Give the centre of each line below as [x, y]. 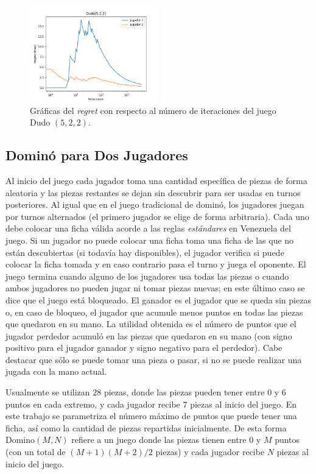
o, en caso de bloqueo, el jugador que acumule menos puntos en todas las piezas [154, 312]
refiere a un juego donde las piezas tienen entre [159, 440]
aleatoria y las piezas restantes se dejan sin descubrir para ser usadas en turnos [153, 192]
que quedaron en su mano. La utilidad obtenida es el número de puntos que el [151, 324]
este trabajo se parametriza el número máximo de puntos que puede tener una [151, 416]
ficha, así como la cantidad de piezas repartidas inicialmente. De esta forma [146, 427]
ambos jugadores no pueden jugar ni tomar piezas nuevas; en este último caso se [155, 288]
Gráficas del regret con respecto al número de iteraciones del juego [153, 110]
